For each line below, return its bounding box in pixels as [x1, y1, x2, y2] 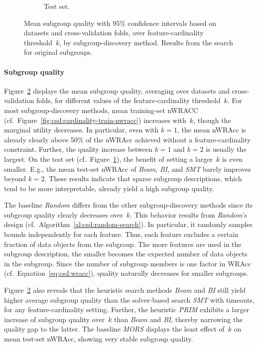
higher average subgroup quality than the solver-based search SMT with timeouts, [4, 294, 255, 305]
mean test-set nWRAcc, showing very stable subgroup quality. [4, 334, 193, 344]
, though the [193, 115, 231, 125]
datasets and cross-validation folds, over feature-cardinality [24, 27, 204, 38]
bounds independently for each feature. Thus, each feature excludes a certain [4, 229, 239, 239]
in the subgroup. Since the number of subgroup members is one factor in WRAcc [4, 258, 252, 268]
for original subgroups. [24, 47, 93, 57]
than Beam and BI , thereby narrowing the [114, 314, 243, 324]
